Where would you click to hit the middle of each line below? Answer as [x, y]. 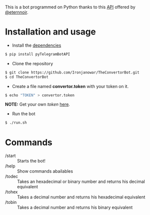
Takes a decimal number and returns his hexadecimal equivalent [81, 197]
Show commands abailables [45, 171]
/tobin [11, 202]
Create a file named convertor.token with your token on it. [70, 86]
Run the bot [23, 114]
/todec [12, 177]
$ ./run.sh [16, 123]
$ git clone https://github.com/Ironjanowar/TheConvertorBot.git [72, 72]
